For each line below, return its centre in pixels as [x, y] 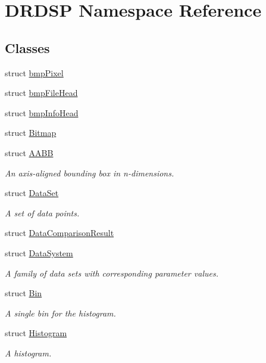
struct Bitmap [31, 133]
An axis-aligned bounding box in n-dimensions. [90, 173]
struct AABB [29, 152]
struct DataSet [32, 193]
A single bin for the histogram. [60, 313]
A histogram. [28, 353]
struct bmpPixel [34, 72]
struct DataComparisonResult [60, 233]
